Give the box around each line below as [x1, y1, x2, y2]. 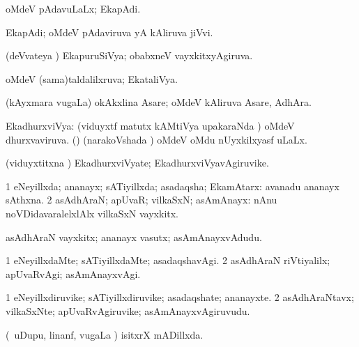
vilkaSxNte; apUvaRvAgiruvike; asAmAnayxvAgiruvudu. [6, 303, 250, 318]
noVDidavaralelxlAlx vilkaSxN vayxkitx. [6, 206, 179, 220]
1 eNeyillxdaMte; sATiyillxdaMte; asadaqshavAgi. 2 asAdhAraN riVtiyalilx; [6, 253, 330, 268]
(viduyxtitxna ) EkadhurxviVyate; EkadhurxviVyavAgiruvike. [6, 155, 269, 170]
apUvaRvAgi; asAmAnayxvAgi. [6, 266, 141, 281]
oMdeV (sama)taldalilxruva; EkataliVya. [6, 71, 178, 86]
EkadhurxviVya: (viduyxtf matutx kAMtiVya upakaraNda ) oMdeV [6, 118, 295, 132]
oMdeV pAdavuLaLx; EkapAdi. [6, 1, 141, 15]
